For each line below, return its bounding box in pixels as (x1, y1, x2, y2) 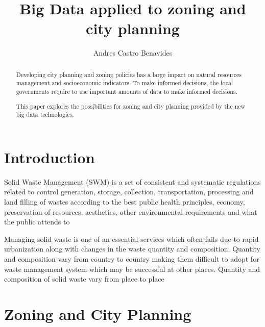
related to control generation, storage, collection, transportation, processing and (4, 186, 254, 197)
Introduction (4, 146, 95, 167)
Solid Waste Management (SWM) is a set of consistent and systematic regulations (4, 176, 261, 187)
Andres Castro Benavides (93, 47, 173, 58)
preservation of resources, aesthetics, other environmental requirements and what (4, 206, 257, 217)
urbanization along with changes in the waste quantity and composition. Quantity (4, 243, 260, 254)
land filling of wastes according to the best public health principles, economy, (4, 196, 245, 207)
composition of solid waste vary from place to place (4, 273, 164, 284)
